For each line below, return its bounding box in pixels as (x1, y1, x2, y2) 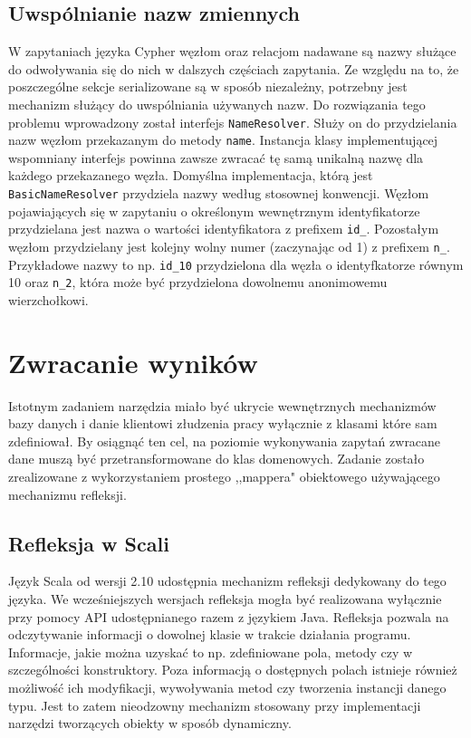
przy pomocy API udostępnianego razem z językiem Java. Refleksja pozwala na (8, 607, 449, 626)
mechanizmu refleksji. (8, 484, 127, 503)
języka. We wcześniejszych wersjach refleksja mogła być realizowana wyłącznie (8, 589, 442, 609)
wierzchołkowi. (8, 290, 89, 309)
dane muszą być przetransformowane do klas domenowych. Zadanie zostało (8, 449, 425, 468)
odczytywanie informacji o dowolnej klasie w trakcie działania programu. (8, 625, 411, 644)
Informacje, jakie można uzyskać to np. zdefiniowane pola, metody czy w (8, 642, 413, 661)
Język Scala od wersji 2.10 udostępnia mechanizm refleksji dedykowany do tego (8, 571, 447, 590)
